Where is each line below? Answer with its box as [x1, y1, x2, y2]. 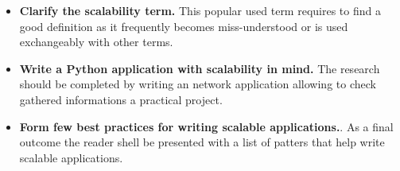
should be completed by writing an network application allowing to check [19, 76, 376, 92]
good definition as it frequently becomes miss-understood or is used [19, 17, 348, 34]
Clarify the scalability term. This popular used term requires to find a [19, 2, 381, 18]
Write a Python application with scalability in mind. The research [19, 60, 380, 76]
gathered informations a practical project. [19, 91, 223, 107]
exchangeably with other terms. [19, 33, 173, 50]
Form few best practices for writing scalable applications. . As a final [19, 118, 394, 134]
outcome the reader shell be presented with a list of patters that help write [19, 134, 385, 150]
